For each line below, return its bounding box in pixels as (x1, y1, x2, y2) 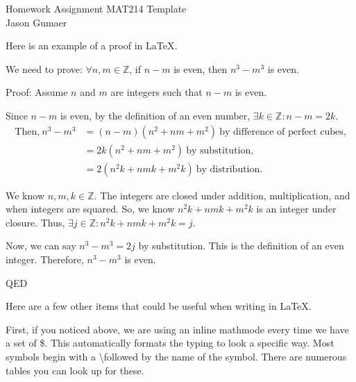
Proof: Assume (6, 85, 68, 99)
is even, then (173, 61, 228, 76)
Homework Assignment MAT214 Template (6, 1, 187, 15)
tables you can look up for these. (6, 363, 144, 377)
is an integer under (256, 201, 337, 216)
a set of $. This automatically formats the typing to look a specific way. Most (6, 335, 334, 350)
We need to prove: (6, 61, 83, 76)
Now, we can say (6, 238, 76, 253)
